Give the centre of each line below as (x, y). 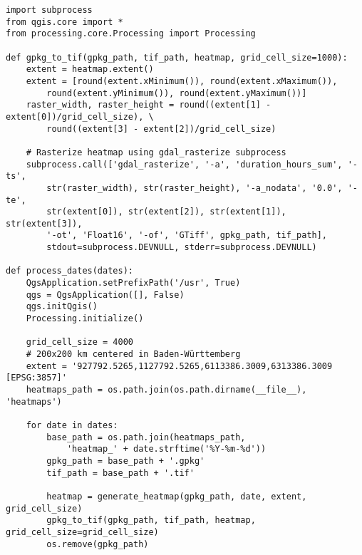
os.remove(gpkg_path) (98, 544)
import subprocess (49, 10)
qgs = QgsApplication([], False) (105, 295)
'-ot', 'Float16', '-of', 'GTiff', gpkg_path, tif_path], (187, 235)
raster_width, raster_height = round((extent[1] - (149, 105)
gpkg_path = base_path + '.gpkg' (126, 461)
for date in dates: (72, 425)
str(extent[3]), (44, 223)
